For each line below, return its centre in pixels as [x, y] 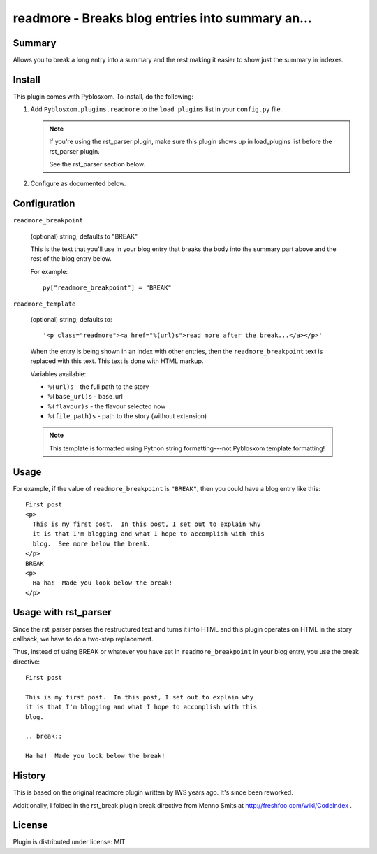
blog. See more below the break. [91, 543]
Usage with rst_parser [62, 612]
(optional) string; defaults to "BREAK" [84, 236]
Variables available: [58, 373]
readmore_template [44, 304]
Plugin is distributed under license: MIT [69, 842]
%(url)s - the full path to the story [98, 386]
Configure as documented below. [78, 184]
